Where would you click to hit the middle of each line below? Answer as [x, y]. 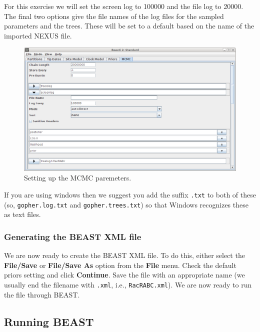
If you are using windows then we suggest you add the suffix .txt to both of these [130, 195]
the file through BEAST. [42, 294]
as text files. [22, 214]
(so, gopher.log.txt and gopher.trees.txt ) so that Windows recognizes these [126, 204]
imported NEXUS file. [38, 35]
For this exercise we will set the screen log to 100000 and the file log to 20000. [124, 6]
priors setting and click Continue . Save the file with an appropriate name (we [124, 275]
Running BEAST [49, 321]
